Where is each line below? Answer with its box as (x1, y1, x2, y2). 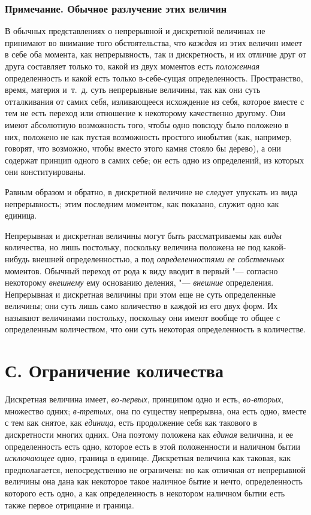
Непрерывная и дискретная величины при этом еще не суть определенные (5, 287, 276, 300)
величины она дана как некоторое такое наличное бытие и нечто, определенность (5, 475, 303, 487)
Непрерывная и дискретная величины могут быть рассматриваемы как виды (5, 229, 282, 241)
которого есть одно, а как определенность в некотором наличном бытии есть (5, 486, 285, 499)
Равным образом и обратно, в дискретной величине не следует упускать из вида (5, 185, 298, 198)
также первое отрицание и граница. (5, 498, 134, 511)
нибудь (5, 252, 30, 265)
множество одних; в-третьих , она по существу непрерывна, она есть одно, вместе (5, 404, 307, 417)
